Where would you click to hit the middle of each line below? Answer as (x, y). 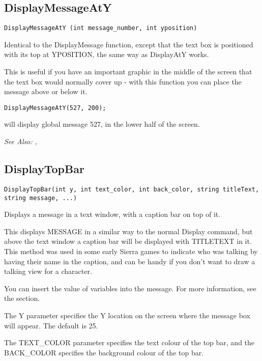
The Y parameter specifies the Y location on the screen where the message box (127, 315)
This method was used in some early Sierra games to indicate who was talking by (131, 251)
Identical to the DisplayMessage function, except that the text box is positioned (129, 44)
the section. (22, 298)
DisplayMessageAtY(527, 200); (55, 108)
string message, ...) (41, 198)
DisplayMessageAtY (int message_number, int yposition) (101, 28)
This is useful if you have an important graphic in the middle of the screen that (128, 72)
